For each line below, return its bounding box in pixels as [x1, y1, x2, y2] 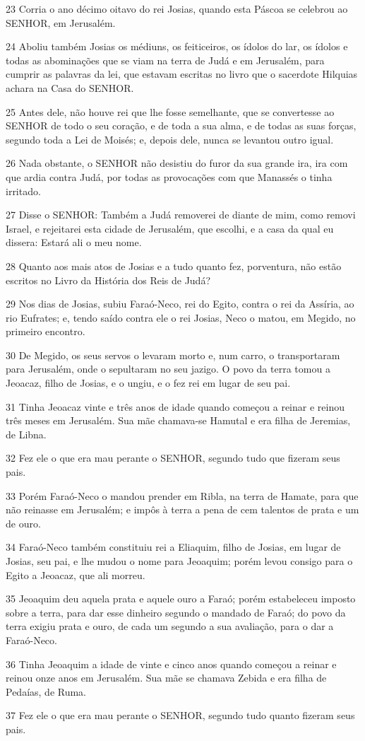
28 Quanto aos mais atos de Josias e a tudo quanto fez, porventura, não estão [6, 258, 342, 273]
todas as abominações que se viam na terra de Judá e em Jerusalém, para [6, 52, 325, 67]
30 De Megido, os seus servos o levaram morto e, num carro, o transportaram [6, 347, 340, 362]
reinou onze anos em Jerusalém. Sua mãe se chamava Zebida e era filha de [6, 670, 327, 685]
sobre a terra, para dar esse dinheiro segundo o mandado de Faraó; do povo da [6, 605, 346, 619]
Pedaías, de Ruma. [6, 684, 87, 699]
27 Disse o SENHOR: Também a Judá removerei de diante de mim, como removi [6, 207, 356, 222]
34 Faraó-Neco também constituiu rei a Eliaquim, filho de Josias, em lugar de [6, 539, 341, 554]
